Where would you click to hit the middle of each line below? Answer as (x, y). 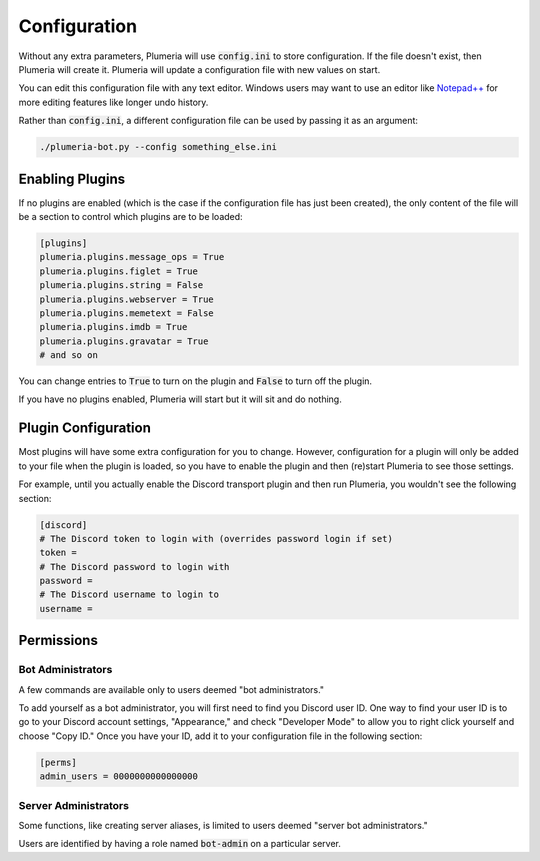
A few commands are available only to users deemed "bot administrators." (171, 689)
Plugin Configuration (85, 428)
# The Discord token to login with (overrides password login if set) (216, 538)
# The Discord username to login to (129, 594)
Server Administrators (74, 805)
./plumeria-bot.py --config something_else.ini (158, 147)
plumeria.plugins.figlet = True (119, 271)
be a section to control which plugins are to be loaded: (131, 216)
